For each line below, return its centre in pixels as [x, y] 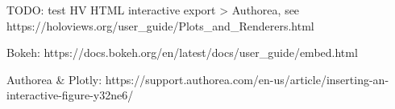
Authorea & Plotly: [54, 79]
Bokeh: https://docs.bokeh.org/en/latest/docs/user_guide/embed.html [182, 52]
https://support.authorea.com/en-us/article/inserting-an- [247, 79]
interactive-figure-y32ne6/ [70, 95]
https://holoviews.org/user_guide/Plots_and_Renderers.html [160, 25]
